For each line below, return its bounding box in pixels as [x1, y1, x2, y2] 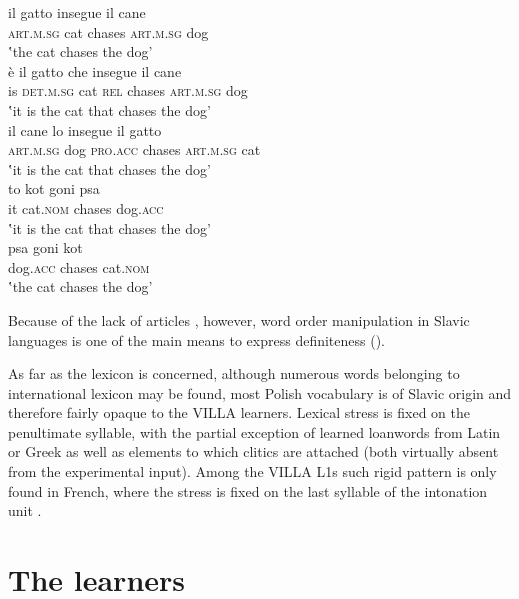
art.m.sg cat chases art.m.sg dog [8, 21, 209, 42]
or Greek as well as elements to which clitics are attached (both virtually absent [8, 441, 499, 462]
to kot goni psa [8, 178, 100, 199]
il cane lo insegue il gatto [8, 119, 162, 140]
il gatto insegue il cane [8, 2, 146, 22]
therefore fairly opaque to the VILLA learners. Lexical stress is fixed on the [8, 402, 471, 423]
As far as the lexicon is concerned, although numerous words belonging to [8, 363, 460, 384]
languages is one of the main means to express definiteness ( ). [8, 329, 385, 350]
